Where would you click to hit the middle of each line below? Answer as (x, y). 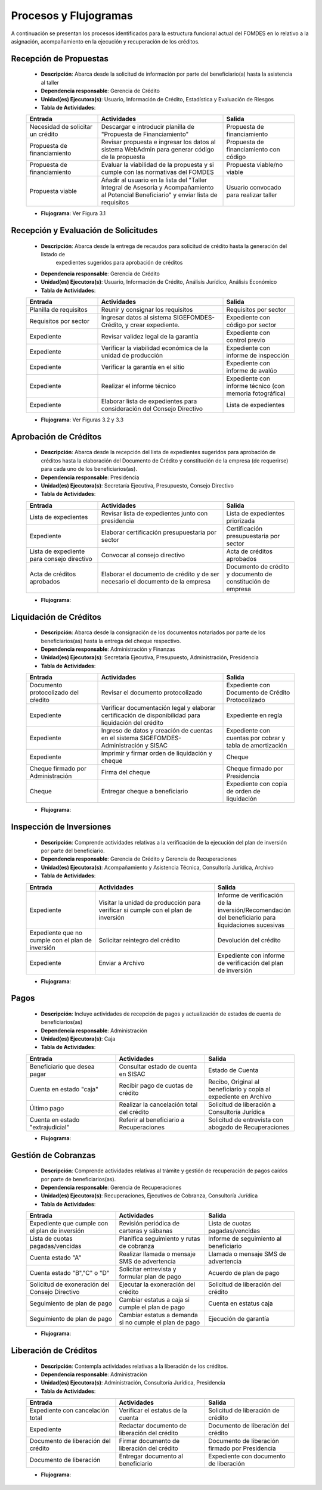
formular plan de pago (150, 1277)
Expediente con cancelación (69, 1411)
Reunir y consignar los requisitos (147, 310)
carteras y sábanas (146, 1231)
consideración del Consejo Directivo (152, 409)
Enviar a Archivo (122, 963)
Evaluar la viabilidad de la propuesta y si (157, 165)
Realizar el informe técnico (139, 386)
